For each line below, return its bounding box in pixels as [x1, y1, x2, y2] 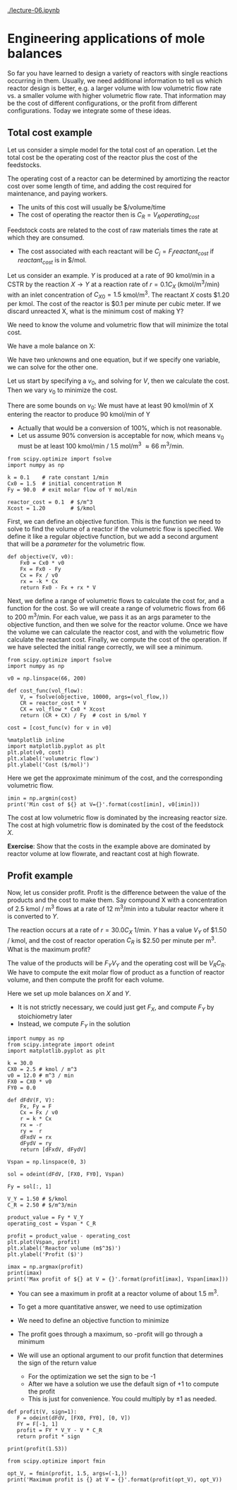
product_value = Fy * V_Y [7, 1214, 83, 1221]
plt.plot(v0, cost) [7, 749, 65, 756]
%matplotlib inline [7, 736, 65, 743]
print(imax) [7, 1269, 42, 1276]
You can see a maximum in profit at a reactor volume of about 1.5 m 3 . [17, 1288, 219, 1297]
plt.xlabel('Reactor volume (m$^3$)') [7, 1245, 121, 1252]
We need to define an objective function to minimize [17, 1317, 169, 1325]
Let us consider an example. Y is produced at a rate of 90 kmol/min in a [7, 271, 215, 280]
